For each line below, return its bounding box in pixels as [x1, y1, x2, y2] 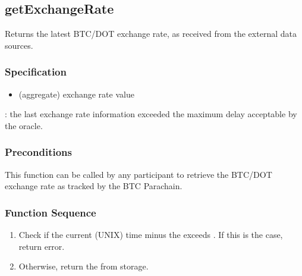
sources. [5, 39, 33, 51]
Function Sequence [5, 205, 96, 219]
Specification [5, 64, 67, 79]
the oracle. [5, 119, 43, 131]
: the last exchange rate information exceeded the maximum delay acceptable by [5, 108, 297, 120]
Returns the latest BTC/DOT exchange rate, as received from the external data [5, 27, 297, 40]
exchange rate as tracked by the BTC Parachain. [5, 180, 183, 192]
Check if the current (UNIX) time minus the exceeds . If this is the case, [18, 228, 283, 241]
